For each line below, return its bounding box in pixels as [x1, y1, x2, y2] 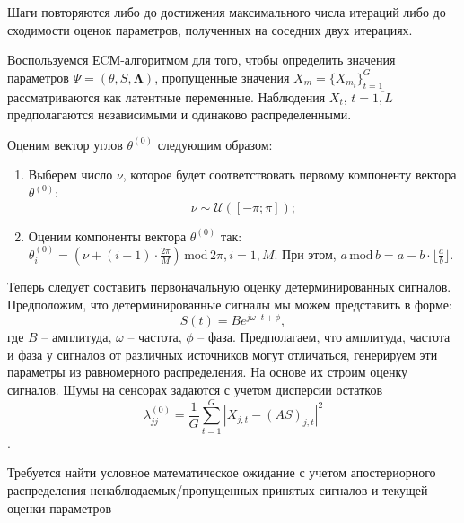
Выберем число [28, 165, 113, 184]
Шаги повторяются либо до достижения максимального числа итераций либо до [7, 3, 446, 21]
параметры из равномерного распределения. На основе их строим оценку [7, 362, 408, 381]
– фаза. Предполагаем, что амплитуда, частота [197, 327, 451, 346]
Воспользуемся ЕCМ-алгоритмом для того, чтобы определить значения [7, 50, 396, 69]
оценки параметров [7, 498, 112, 517]
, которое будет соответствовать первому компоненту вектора [122, 165, 457, 184]
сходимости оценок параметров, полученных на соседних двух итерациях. [7, 20, 413, 39]
